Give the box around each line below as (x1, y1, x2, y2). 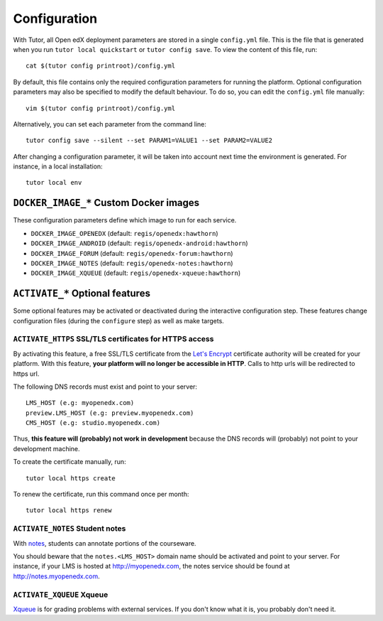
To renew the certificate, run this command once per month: (13, 490, 189, 499)
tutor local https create (26, 474, 116, 482)
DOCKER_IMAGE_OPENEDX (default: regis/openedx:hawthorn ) (30, 229, 218, 237)
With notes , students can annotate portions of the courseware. (13, 539, 196, 547)
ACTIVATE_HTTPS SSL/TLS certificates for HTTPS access (13, 334, 214, 344)
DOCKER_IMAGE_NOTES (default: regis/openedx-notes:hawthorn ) (30, 259, 233, 267)
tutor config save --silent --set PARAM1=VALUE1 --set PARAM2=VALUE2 (26, 136, 273, 145)
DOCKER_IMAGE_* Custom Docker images (13, 197, 200, 209)
